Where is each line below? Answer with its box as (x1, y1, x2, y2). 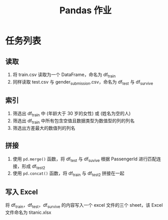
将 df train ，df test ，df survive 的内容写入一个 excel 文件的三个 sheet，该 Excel (5, 202, 163, 209)
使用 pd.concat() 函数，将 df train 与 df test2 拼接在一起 (12, 170, 125, 178)
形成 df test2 (21, 163, 46, 171)
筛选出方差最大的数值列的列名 (12, 125, 75, 131)
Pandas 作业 (59, 5, 112, 16)
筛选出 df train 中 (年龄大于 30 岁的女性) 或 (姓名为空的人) (12, 111, 131, 118)
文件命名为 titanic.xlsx (5, 209, 52, 215)
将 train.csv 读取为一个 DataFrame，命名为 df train (12, 72, 116, 79)
